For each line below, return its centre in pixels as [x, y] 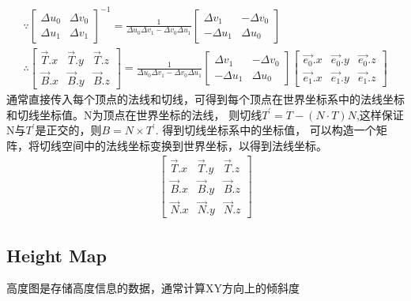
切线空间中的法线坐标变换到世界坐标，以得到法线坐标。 [183, 145]
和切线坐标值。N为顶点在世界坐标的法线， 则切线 [134, 114]
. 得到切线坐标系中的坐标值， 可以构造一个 [266, 130]
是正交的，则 [68, 130]
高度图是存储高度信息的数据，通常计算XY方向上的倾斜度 [153, 288]
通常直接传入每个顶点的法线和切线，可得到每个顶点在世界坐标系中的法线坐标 [205, 99]
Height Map [57, 255]
